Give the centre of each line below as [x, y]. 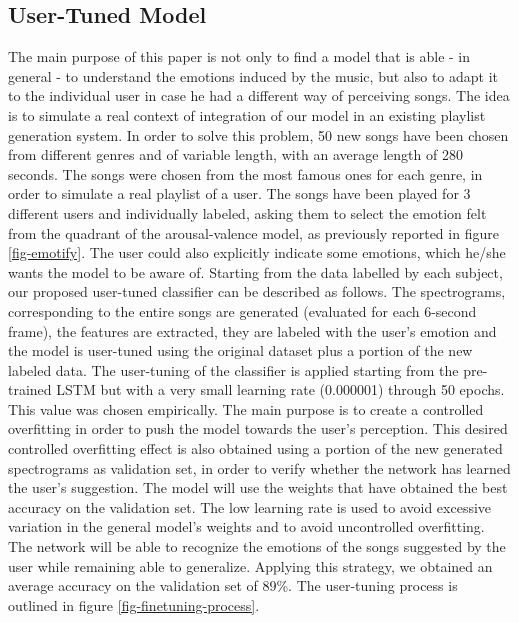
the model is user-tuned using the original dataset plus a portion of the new [240, 350]
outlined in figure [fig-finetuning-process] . [134, 604]
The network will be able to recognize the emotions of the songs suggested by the [257, 546]
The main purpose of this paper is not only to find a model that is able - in [239, 56]
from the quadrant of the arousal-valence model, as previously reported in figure [253, 232]
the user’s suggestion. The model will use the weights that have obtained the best [258, 487]
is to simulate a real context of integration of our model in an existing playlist [247, 114]
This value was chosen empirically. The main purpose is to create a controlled [246, 408]
